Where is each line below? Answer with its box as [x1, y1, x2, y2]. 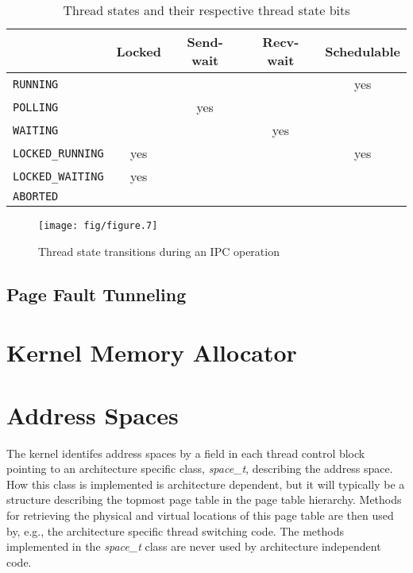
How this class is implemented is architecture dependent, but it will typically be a [6, 475, 405, 492]
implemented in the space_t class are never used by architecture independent [6, 538, 381, 555]
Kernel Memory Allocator [6, 336, 297, 369]
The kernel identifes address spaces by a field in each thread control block [6, 444, 365, 461]
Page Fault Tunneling [6, 281, 187, 306]
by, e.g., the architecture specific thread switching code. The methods [6, 522, 344, 539]
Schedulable [325, 41, 400, 60]
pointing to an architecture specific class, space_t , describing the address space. [6, 460, 393, 477]
